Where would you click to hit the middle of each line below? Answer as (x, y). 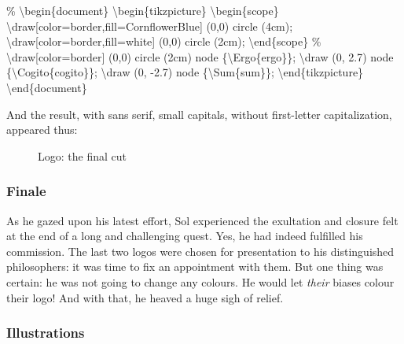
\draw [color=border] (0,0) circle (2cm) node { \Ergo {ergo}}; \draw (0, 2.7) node (200, 56)
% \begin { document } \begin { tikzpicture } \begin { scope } (143, 10)
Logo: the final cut (82, 155)
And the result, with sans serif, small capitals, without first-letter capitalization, (199, 114)
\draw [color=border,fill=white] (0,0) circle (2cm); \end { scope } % (164, 41)
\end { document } (47, 87)
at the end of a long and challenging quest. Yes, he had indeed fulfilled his (185, 236)
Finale (26, 191)
